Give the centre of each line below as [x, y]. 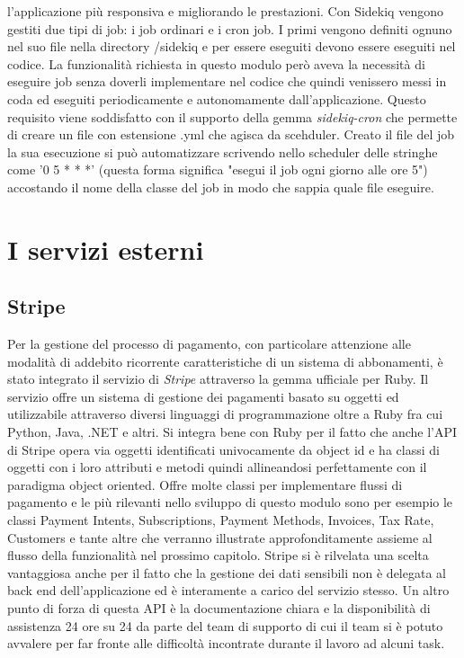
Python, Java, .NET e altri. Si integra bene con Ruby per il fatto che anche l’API [232, 432]
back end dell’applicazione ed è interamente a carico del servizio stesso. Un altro [228, 590]
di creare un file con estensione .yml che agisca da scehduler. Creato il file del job [231, 134]
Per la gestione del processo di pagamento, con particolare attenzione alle [209, 344]
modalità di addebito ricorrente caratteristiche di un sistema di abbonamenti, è [225, 361]
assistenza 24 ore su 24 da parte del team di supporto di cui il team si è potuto [225, 625]
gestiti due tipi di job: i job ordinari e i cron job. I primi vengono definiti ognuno [230, 28]
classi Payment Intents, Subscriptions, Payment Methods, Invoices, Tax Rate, [221, 520]
